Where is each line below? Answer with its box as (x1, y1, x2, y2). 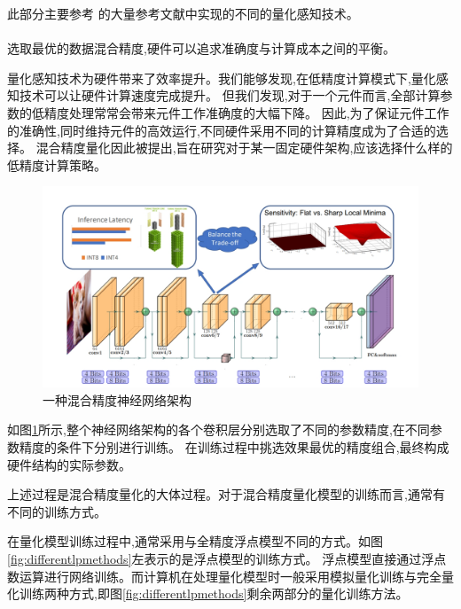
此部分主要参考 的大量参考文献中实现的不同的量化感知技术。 (7, 4, 359, 22)
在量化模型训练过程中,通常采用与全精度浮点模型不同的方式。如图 (7, 532, 383, 550)
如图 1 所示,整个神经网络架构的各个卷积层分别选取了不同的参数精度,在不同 (7, 420, 430, 439)
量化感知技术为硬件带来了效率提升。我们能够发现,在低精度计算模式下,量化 (7, 68, 436, 87)
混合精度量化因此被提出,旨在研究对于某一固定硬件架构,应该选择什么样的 (35, 138, 453, 157)
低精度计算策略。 (7, 155, 106, 174)
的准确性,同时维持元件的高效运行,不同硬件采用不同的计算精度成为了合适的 (7, 121, 436, 139)
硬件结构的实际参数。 (7, 455, 131, 473)
